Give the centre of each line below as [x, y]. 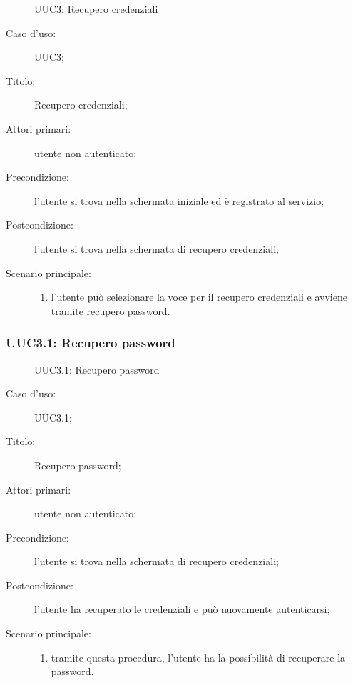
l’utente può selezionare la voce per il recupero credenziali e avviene [199, 297]
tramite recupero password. [111, 310]
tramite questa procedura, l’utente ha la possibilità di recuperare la [198, 657]
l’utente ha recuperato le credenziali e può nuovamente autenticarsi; [182, 609]
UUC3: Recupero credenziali [96, 9]
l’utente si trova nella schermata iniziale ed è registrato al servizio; [179, 200]
